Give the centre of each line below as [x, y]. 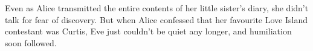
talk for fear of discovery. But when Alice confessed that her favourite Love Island [156, 19]
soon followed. [31, 42]
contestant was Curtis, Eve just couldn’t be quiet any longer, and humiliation [148, 31]
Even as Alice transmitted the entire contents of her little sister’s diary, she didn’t [157, 8]
